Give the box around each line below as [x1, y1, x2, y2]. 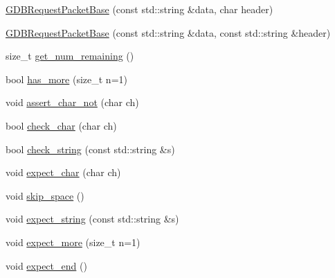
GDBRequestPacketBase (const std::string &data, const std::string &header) [6, 25, 331, 40]
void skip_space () [6, 188, 84, 202]
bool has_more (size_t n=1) [6, 71, 127, 86]
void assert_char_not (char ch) [6, 95, 139, 110]
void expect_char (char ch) [6, 165, 121, 180]
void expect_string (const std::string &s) [6, 211, 179, 226]
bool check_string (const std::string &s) [6, 141, 175, 156]
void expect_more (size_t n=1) [6, 234, 141, 249]
